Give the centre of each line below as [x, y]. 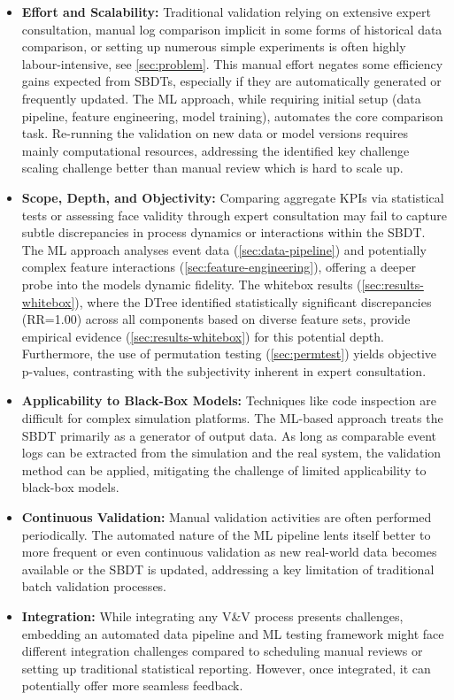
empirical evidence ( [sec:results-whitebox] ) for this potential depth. [203, 336]
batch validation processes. [94, 586]
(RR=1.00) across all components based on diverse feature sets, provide [216, 319]
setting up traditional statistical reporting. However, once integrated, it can [226, 668]
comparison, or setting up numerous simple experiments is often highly [214, 46]
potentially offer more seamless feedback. [132, 685]
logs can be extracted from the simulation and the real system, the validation [231, 453]
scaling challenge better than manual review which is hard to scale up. [212, 168]
